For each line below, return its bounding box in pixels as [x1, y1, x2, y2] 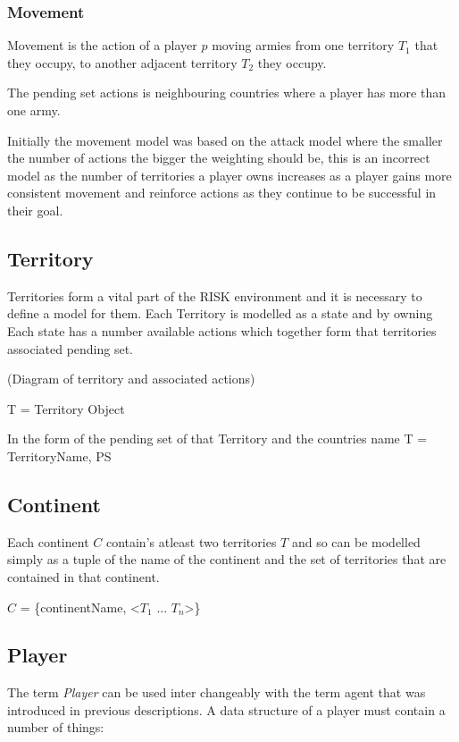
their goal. [7, 200, 63, 219]
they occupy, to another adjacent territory [7, 53, 238, 72]
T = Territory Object [7, 399, 125, 417]
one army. [7, 101, 61, 119]
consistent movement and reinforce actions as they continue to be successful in [7, 183, 437, 202]
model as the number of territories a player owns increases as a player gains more [7, 165, 452, 184]
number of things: [7, 718, 104, 737]
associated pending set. [7, 339, 134, 358]
